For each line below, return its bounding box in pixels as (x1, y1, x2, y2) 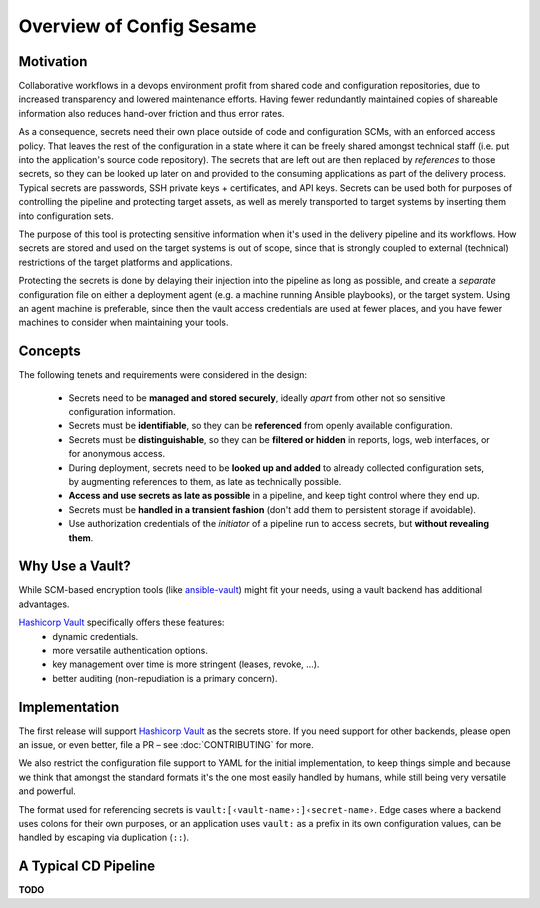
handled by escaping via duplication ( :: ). (18, 831, 190, 844)
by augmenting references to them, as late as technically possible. (68, 475, 342, 487)
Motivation (18, 53, 88, 70)
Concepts (18, 343, 81, 360)
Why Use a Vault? (18, 558, 132, 575)
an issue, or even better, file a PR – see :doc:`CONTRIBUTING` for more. (18, 739, 314, 751)
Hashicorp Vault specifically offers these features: (18, 616, 225, 629)
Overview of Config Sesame (18, 15, 257, 37)
